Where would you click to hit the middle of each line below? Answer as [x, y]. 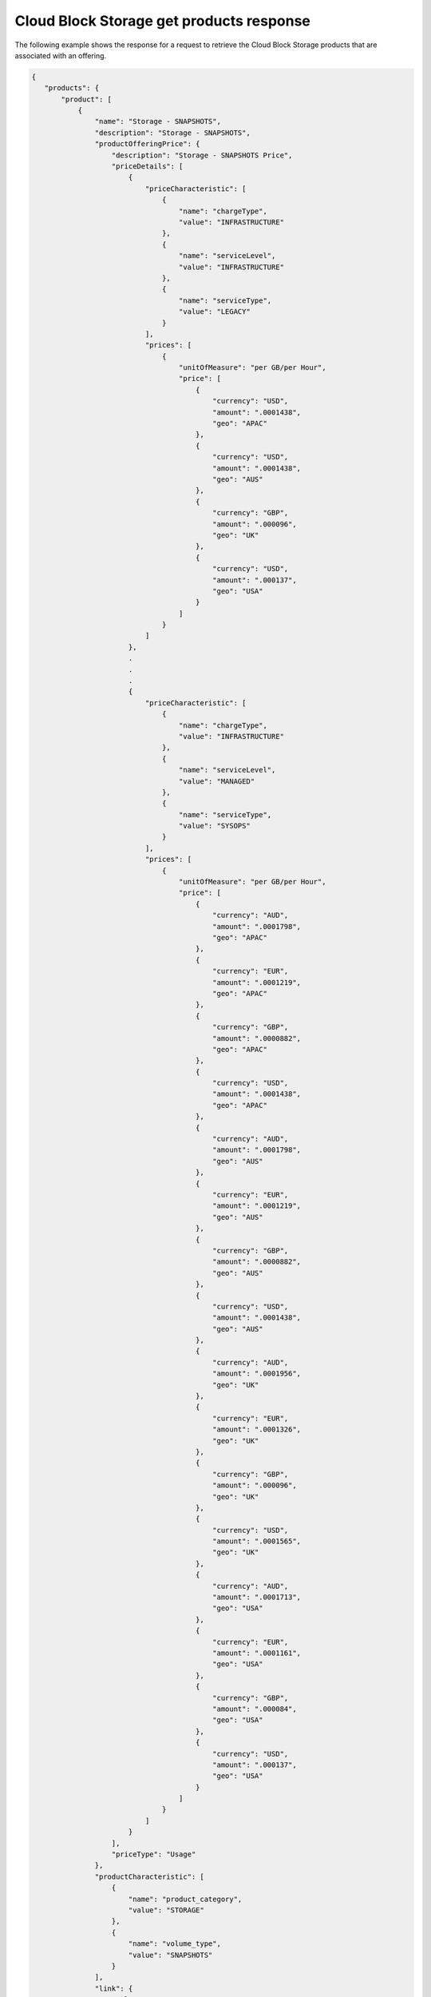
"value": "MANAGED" [217, 781]
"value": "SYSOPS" [214, 826]
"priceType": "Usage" [154, 1854]
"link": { [114, 1988]
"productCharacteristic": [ [150, 1876]
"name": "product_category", [185, 1899]
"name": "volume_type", [174, 1944]
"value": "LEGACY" [214, 312]
